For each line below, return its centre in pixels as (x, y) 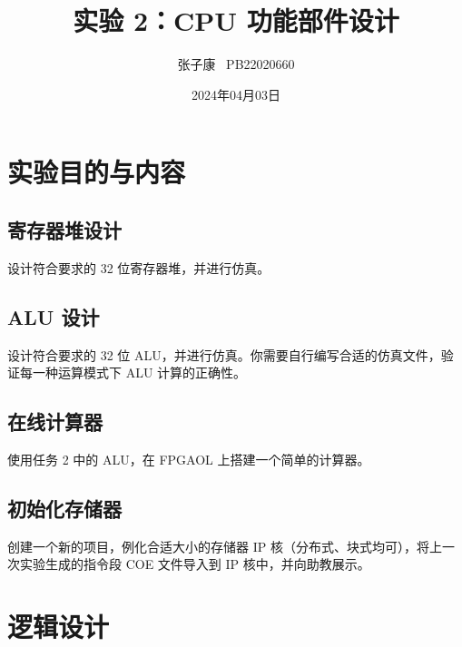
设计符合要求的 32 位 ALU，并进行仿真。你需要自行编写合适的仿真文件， (224, 354)
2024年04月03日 (236, 94)
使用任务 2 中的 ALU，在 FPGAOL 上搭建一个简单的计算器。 (189, 459)
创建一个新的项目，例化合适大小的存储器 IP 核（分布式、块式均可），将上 (225, 546)
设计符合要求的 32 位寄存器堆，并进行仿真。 (139, 267)
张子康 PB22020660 (236, 64)
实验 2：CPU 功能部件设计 (236, 20)
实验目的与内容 (97, 172)
